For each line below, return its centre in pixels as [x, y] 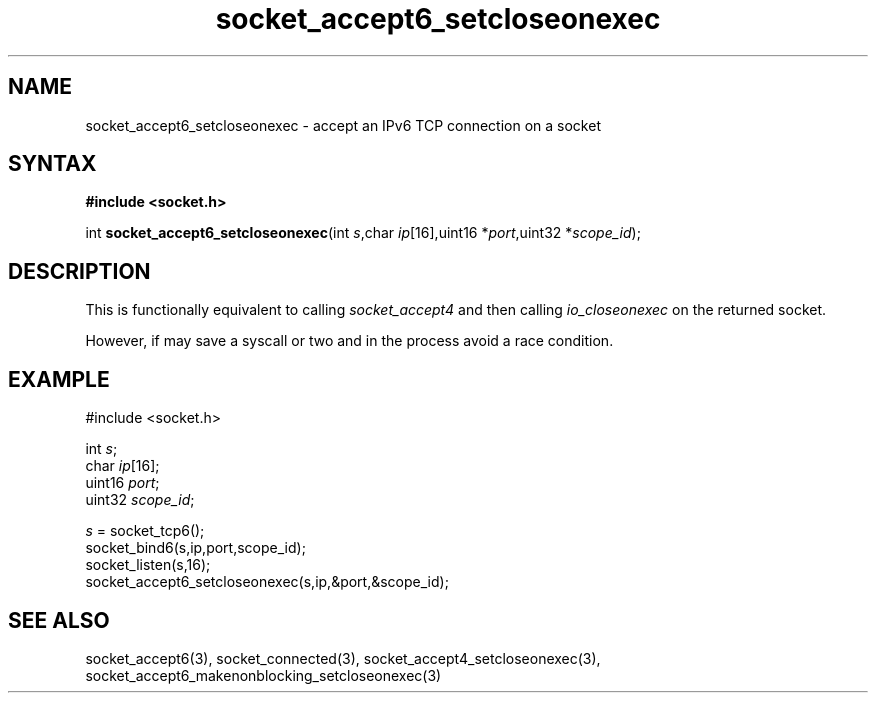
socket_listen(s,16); [148, 565]
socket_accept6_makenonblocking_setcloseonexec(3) [263, 675]
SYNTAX [52, 164]
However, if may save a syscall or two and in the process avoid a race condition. [349, 341]
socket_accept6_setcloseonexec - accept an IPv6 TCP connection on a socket [343, 125]
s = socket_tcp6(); [145, 531]
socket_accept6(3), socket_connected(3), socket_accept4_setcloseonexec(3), [343, 658]
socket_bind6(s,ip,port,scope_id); [195, 548]
